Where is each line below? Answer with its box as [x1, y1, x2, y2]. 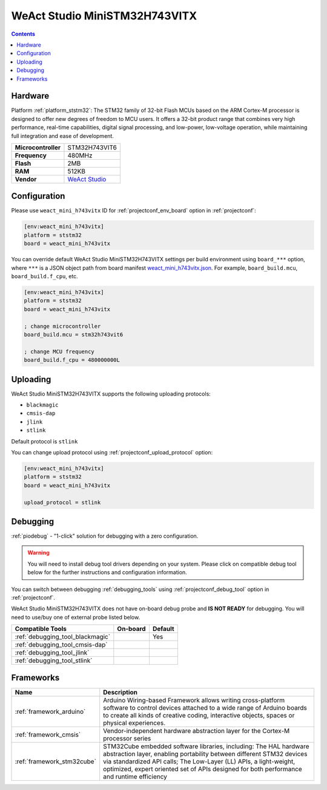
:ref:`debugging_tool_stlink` [15, 656, 93, 665]
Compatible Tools [15, 625, 67, 633]
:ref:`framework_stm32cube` [15, 757, 97, 765]
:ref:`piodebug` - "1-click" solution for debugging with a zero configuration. [11, 532, 199, 540]
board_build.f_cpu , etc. [11, 273, 78, 280]
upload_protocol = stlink [24, 499, 101, 506]
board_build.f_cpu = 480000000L [24, 357, 121, 364]
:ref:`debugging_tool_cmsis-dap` [15, 641, 108, 649]
